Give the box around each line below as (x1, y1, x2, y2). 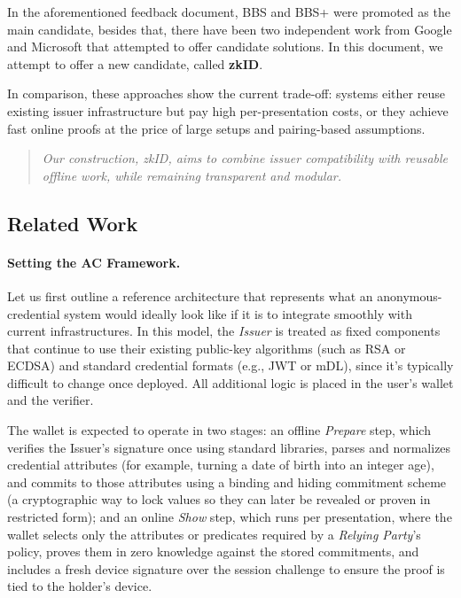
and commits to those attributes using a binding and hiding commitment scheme (7, 472, 447, 491)
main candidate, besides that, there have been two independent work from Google (7, 19, 452, 38)
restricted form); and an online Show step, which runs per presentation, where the (7, 508, 452, 526)
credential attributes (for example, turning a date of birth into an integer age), (7, 455, 434, 474)
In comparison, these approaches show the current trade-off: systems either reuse (7, 84, 445, 103)
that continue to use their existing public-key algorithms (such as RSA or (7, 338, 406, 357)
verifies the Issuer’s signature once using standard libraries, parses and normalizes (7, 438, 451, 456)
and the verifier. (7, 391, 94, 409)
